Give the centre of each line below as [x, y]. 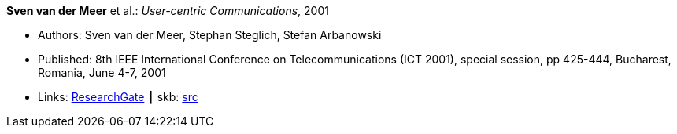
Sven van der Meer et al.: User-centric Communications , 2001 [168, 11]
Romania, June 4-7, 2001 [102, 72]
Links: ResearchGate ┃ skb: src [118, 97]
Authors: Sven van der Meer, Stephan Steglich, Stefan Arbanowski [210, 35]
